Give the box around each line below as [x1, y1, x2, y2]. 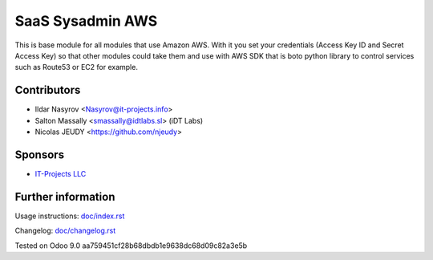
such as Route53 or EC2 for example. [14, 63, 138, 72]
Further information [14, 189, 115, 204]
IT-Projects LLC [34, 169, 87, 178]
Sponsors [14, 148, 64, 161]
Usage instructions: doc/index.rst [14, 211, 125, 221]
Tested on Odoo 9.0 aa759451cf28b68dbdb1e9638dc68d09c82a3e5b [14, 241, 248, 250]
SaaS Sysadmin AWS [14, 12, 158, 30]
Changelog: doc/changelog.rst [14, 225, 116, 236]
